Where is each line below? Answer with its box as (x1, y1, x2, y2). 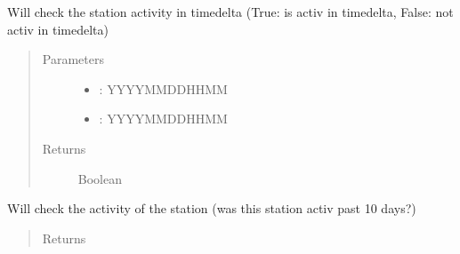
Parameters (42, 50, 104, 68)
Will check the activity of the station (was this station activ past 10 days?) (7, 199, 416, 218)
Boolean (77, 169, 122, 187)
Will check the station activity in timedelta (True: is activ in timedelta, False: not (7, 3, 454, 20)
